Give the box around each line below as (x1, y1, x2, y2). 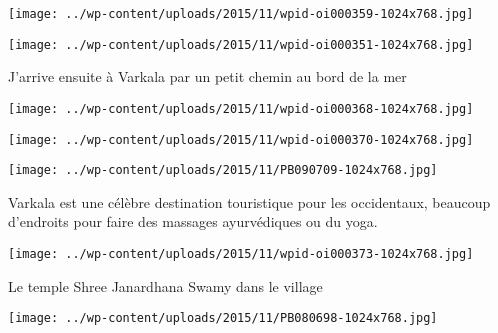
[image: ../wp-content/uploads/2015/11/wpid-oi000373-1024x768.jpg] (8, 247, 474, 262)
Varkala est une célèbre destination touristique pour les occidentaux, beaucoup (8, 191, 491, 212)
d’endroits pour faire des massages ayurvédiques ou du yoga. (8, 211, 378, 232)
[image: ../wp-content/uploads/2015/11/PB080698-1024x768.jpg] (8, 311, 438, 326)
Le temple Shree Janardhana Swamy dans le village (8, 275, 323, 296)
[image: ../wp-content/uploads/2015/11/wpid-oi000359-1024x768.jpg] (8, 7, 474, 21)
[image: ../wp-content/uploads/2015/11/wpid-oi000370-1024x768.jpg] (8, 132, 474, 147)
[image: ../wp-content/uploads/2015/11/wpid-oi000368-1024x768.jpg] (8, 101, 474, 116)
